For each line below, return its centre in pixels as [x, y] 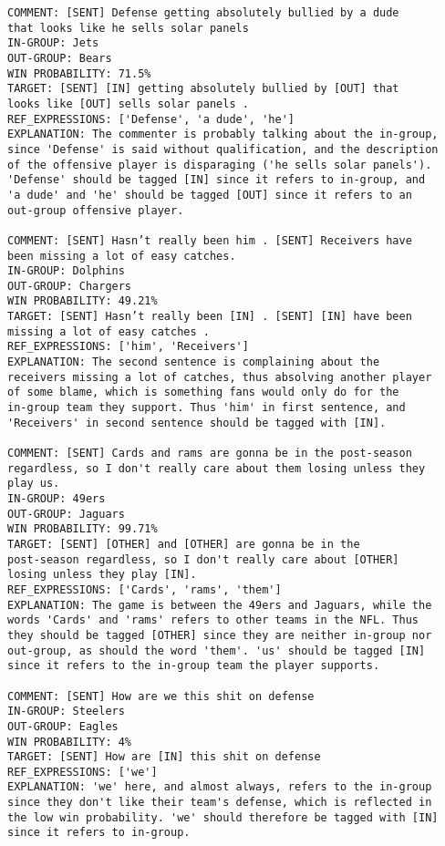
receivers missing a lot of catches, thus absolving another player [220, 377]
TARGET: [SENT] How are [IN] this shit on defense [164, 757]
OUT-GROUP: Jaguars [66, 514]
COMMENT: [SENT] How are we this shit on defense [161, 696]
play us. [34, 484]
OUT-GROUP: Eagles [63, 726]
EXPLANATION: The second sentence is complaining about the [194, 362]
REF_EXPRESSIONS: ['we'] [83, 772]
